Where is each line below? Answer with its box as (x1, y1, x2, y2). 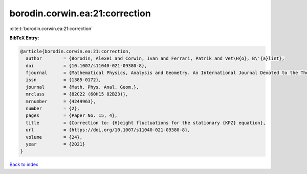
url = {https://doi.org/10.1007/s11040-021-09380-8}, (26, 127, 190, 133)
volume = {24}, (26, 134, 83, 140)
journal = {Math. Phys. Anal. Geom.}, (26, 84, 139, 90)
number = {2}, (26, 106, 80, 112)
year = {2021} (26, 141, 85, 147)
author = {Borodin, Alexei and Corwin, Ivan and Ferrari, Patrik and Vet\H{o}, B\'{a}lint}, (26, 56, 285, 61)
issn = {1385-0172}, (26, 77, 102, 83)
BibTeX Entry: (9, 35, 39, 41)
